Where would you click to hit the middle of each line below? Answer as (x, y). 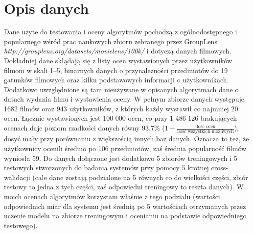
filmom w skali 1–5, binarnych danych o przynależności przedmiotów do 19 (116, 70)
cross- (219, 168)
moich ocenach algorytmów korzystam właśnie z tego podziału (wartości (112, 196)
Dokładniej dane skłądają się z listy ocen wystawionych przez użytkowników (118, 60)
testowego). (21, 225)
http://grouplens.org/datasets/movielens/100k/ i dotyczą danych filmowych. (118, 51)
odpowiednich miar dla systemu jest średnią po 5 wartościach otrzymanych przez (125, 206)
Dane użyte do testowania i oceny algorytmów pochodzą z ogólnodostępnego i (121, 32)
